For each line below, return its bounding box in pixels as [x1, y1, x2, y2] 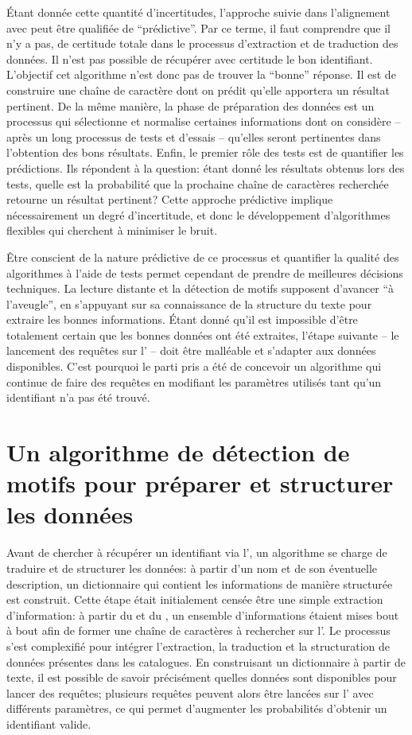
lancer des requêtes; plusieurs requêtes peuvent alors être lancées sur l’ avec [6, 684, 374, 701]
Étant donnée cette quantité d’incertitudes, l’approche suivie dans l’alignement [6, 4, 391, 20]
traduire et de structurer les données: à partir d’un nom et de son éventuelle [6, 559, 378, 576]
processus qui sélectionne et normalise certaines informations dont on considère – [6, 113, 401, 130]
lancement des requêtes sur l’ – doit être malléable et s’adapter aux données [6, 342, 376, 359]
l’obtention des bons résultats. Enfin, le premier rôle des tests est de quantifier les [6, 144, 404, 161]
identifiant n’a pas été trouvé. [6, 389, 150, 406]
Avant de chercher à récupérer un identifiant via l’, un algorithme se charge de [6, 544, 387, 561]
